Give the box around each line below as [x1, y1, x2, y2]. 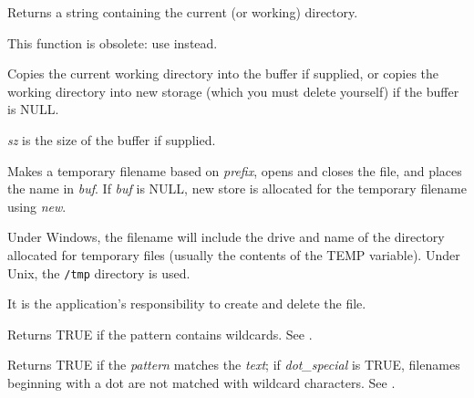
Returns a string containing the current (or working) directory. [7, 3, 358, 21]
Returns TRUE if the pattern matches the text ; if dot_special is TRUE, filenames [7, 355, 460, 374]
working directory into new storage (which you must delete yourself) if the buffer [7, 81, 459, 100]
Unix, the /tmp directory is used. [7, 263, 191, 282]
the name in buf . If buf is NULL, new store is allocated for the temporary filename [7, 179, 467, 198]
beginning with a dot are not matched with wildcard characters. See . [7, 372, 396, 392]
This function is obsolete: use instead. [7, 33, 218, 52]
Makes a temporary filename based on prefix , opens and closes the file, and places [7, 161, 462, 180]
